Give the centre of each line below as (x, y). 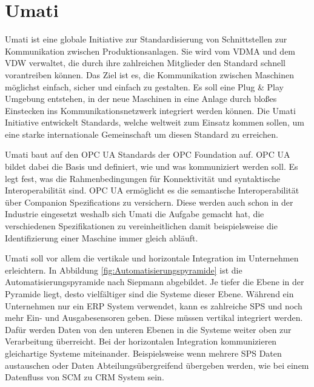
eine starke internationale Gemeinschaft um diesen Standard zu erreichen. (142, 134)
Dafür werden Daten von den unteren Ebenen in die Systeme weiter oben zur (148, 329)
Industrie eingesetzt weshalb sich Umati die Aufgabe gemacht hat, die (135, 214)
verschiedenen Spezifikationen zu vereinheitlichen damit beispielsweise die (141, 226)
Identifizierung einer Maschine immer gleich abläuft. (102, 237)
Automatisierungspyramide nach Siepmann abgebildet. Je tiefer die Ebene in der (155, 282)
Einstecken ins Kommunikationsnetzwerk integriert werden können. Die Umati (150, 110)
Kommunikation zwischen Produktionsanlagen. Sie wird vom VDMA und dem (150, 51)
